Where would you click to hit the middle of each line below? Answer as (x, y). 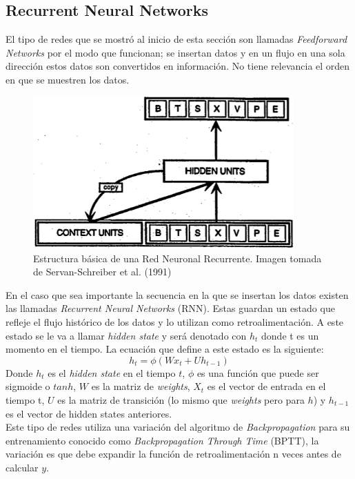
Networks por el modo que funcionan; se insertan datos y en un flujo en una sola (175, 52)
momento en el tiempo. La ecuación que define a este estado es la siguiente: (165, 349)
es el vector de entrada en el (266, 386)
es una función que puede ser (258, 372)
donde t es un (290, 335)
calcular (22, 467)
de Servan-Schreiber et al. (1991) (102, 272)
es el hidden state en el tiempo (112, 372)
